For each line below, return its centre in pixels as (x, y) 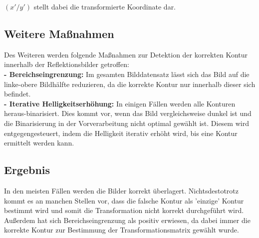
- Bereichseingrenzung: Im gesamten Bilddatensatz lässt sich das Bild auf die (127, 74)
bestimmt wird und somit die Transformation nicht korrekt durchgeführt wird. (124, 210)
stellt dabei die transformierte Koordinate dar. (105, 6)
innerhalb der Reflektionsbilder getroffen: (67, 64)
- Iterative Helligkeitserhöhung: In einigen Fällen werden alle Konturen (120, 103)
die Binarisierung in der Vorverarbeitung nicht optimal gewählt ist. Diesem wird (127, 123)
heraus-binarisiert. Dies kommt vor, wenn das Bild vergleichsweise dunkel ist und (128, 113)
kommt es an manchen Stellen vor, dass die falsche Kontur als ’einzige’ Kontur (124, 200)
